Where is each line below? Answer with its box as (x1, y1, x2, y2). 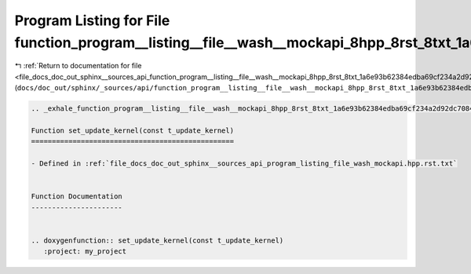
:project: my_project (43, 247, 127, 256)
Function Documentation (31, 192, 123, 201)
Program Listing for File (14, 12, 170, 29)
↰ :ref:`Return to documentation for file (14, 61, 142, 71)
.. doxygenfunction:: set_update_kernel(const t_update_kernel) (31, 236, 284, 245)
